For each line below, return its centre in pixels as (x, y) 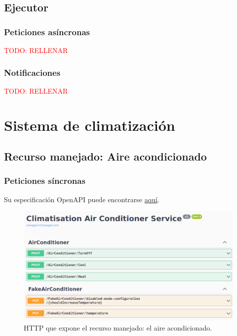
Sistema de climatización (90, 125)
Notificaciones (32, 72)
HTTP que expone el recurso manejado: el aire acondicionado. (118, 328)
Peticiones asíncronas (47, 31)
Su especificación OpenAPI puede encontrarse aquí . (82, 199)
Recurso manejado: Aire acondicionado (105, 156)
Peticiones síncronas (45, 181)
